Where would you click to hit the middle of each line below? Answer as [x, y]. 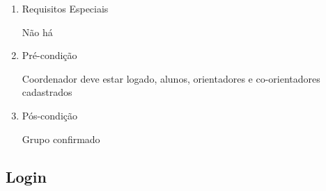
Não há [37, 32]
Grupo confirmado [61, 139]
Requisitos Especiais [65, 8]
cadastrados [47, 92]
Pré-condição [49, 55]
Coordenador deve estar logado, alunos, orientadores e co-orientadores [171, 78]
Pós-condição [50, 115]
